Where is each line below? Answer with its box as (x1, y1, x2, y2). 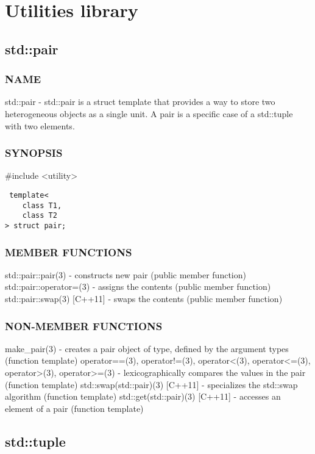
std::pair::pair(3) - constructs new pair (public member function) (5, 268, 246, 281)
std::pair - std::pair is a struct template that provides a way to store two (5, 95, 275, 108)
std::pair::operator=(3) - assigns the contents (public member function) (5, 280, 271, 293)
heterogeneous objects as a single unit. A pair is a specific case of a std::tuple (5, 107, 293, 120)
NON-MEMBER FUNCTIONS (5, 318, 163, 333)
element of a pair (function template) (5, 402, 144, 414)
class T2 (22, 211, 57, 220)
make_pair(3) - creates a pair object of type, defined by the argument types (5, 342, 289, 355)
